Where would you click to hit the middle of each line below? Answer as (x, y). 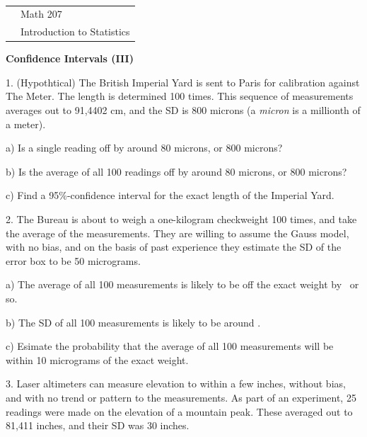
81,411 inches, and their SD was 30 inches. (98, 425)
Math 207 (41, 14)
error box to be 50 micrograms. (73, 260)
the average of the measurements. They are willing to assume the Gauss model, (177, 233)
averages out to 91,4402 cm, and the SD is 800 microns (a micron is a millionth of (183, 110)
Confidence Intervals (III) (70, 58)
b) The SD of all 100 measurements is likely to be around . (133, 322)
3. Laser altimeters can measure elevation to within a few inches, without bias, (176, 384)
